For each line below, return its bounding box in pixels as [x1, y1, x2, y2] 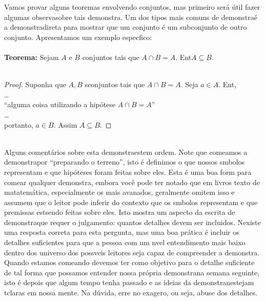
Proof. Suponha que [4, 79, 66, 90]
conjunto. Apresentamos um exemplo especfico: [4, 31, 152, 42]
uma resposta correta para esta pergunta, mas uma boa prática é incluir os [4, 227, 239, 237]
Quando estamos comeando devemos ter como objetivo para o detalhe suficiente [4, 257, 255, 268]
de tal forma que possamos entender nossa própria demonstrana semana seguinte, [4, 267, 260, 277]
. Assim [53, 119, 77, 130]
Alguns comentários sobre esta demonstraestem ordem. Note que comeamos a [4, 146, 248, 157]
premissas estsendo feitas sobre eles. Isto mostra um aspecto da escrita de [4, 207, 235, 217]
